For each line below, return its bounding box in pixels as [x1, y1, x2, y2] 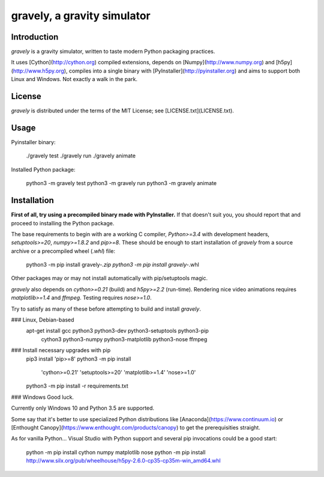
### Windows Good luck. [11, 393, 74, 401]
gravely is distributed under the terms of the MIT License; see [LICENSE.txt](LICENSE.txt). [11, 107, 234, 114]
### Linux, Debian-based [11, 316, 74, 324]
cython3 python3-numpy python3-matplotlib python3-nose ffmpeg [41, 335, 208, 342]
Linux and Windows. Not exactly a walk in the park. [11, 76, 138, 83]
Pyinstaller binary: [11, 139, 56, 146]
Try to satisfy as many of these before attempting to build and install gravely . [11, 305, 201, 312]
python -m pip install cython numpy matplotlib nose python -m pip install [26, 448, 206, 456]
